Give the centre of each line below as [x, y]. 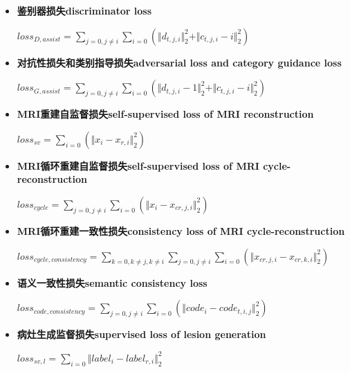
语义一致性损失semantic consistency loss [112, 282]
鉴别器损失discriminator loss [84, 10]
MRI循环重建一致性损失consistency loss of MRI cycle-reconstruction [181, 230]
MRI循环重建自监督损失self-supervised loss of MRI [138, 165]
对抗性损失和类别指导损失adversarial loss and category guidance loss [179, 62]
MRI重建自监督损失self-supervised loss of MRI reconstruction [165, 114]
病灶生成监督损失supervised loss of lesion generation [141, 334]
